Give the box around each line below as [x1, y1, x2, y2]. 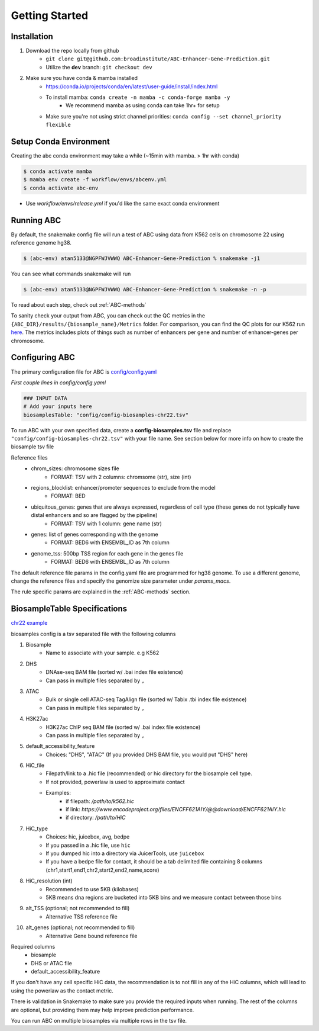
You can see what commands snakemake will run [11, 270, 131, 278]
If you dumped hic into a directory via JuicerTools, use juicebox [45, 850, 204, 857]
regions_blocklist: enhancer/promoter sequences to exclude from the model [31, 484, 216, 492]
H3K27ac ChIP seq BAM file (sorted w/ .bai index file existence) [45, 723, 201, 731]
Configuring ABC [11, 352, 75, 362]
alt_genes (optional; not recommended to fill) [25, 924, 135, 931]
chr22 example [11, 619, 48, 627]
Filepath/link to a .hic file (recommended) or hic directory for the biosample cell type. [45, 770, 252, 777]
